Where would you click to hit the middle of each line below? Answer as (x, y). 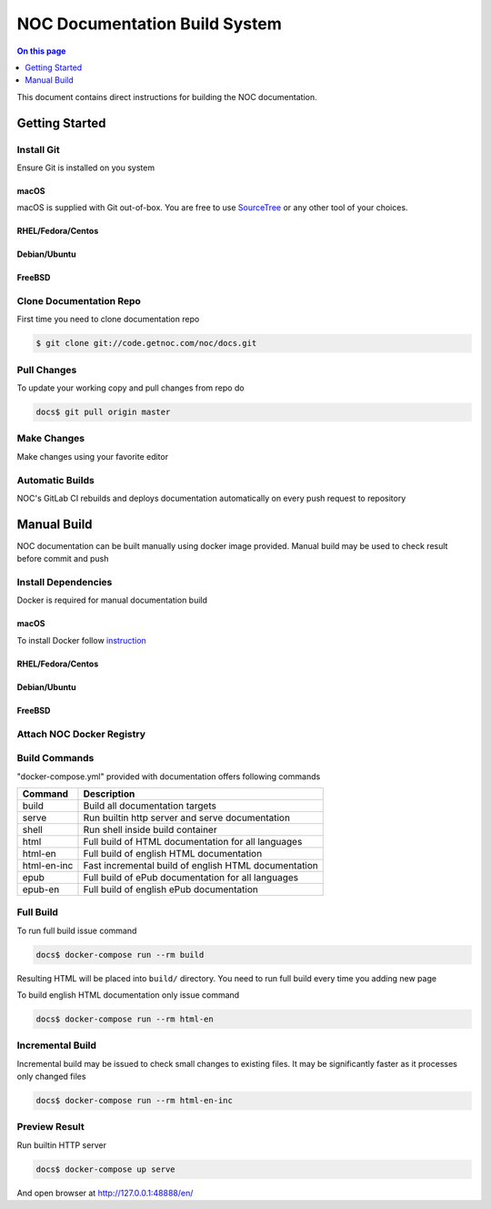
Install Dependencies (65, 583)
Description (109, 794)
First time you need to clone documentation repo (108, 320)
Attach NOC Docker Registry (81, 734)
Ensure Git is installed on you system (85, 168)
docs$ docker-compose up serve (106, 1169)
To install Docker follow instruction (82, 640)
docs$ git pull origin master (103, 412)
